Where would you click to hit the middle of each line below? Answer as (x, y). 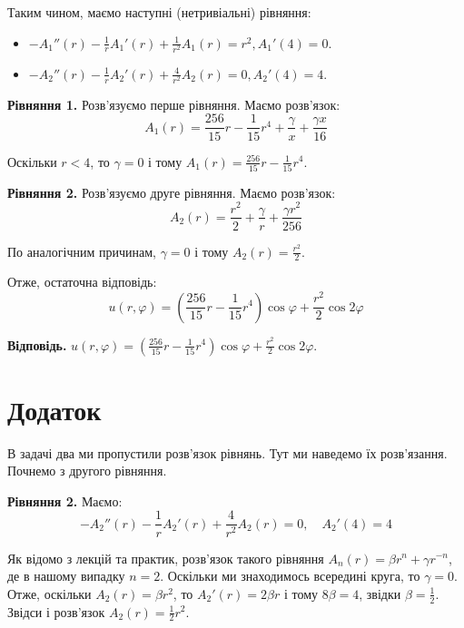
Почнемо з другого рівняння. (87, 471)
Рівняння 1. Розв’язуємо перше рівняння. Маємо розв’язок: (174, 104)
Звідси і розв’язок (56, 611)
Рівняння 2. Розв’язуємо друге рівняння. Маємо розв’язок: (172, 192)
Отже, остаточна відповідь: (82, 282)
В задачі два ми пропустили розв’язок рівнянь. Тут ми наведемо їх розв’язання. (227, 452)
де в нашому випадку (66, 576)
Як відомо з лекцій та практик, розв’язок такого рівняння (166, 558)
